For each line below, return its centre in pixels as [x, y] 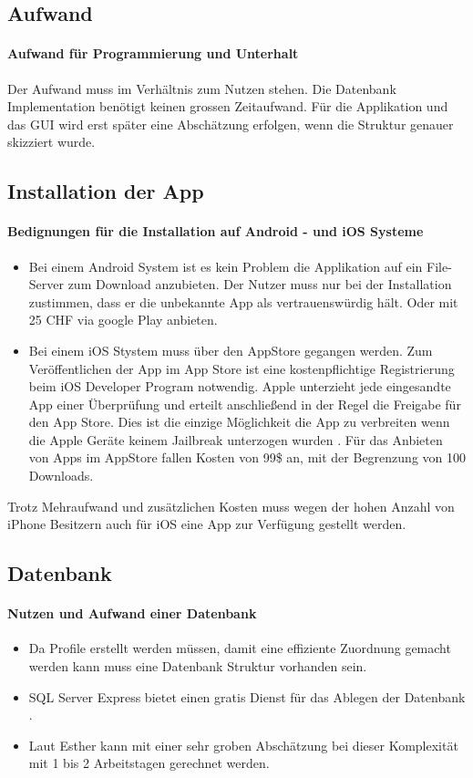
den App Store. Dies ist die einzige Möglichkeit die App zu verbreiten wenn [239, 422]
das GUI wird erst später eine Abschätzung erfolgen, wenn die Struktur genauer [231, 124]
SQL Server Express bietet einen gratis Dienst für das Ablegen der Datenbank [247, 696]
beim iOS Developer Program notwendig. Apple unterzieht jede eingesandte [240, 386]
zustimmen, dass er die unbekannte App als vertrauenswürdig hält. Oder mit [243, 301]
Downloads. [61, 476]
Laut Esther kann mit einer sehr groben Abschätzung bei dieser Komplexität [243, 745]
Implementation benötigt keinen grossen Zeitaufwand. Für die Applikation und [228, 106]
